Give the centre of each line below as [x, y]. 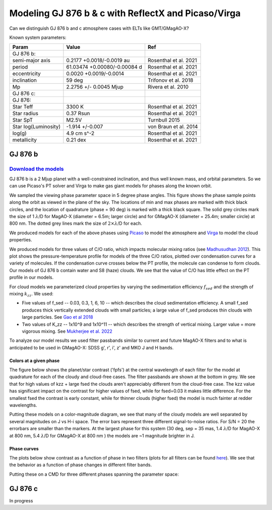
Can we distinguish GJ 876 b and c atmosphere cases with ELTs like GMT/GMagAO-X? [99, 28]
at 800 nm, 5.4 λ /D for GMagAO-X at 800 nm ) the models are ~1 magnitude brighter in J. [102, 436]
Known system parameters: [38, 37]
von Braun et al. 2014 [173, 127]
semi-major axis [31, 61]
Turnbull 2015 [164, 120]
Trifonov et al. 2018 [171, 80]
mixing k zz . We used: [31, 294]
